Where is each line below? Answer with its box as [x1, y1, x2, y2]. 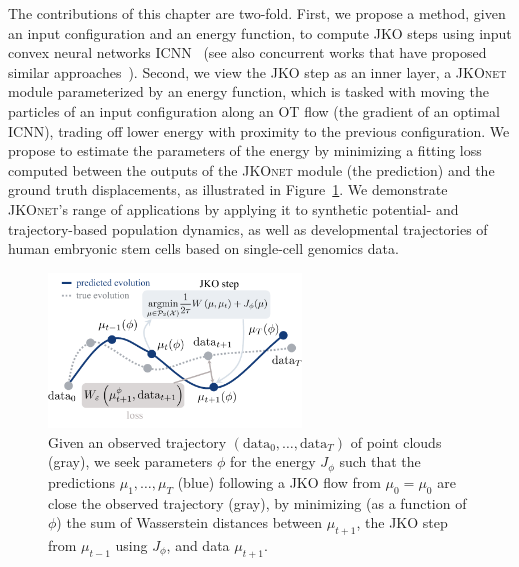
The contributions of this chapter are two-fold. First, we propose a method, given [8, 3, 506, 23]
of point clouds [350, 431, 442, 452]
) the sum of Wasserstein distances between [56, 512, 323, 533]
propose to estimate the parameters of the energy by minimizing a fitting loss [8, 140, 482, 161]
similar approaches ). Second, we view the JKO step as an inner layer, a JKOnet [8, 61, 507, 82]
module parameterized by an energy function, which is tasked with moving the [8, 81, 489, 102]
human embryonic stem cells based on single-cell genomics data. [8, 238, 399, 259]
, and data [166, 534, 230, 555]
